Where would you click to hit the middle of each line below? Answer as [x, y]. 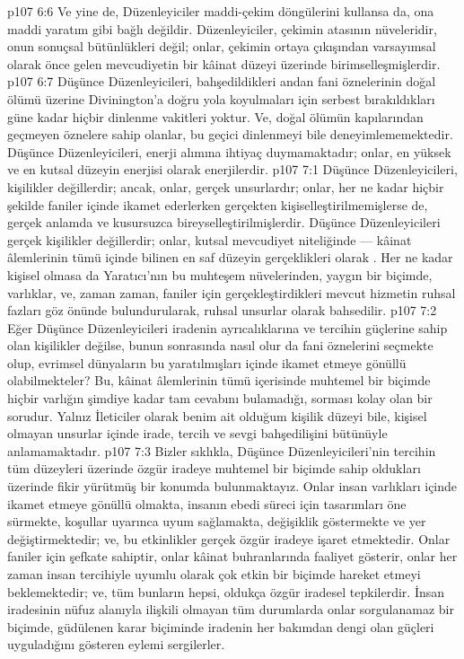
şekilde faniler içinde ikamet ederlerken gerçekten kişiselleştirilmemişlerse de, [218, 204]
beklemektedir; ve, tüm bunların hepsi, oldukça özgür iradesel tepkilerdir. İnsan [226, 591]
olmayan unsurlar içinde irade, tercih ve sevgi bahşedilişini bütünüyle [197, 433]
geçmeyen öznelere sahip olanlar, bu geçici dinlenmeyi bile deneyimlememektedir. [230, 134]
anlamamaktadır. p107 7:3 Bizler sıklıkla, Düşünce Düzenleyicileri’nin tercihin [222, 450]
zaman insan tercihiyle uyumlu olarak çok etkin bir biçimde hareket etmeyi [214, 574]
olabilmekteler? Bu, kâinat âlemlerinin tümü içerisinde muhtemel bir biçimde [219, 380]
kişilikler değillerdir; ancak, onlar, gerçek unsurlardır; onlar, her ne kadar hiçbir [226, 186]
